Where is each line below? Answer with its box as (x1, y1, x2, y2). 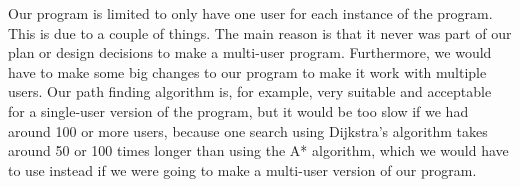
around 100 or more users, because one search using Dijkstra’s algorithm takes (8, 120, 488, 141)
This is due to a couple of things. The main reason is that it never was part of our (8, 22, 512, 43)
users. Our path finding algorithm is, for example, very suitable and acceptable (8, 81, 492, 102)
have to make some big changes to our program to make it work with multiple (8, 61, 487, 82)
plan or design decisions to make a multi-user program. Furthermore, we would (8, 42, 492, 63)
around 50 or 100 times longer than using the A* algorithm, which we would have (8, 140, 509, 161)
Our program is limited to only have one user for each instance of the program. (8, 3, 493, 23)
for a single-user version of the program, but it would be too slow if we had (8, 100, 469, 121)
